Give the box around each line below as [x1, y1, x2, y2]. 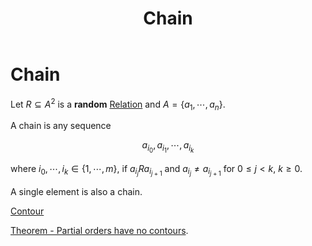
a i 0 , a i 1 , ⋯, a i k [141, 139, 195, 155]
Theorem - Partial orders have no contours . [10, 224, 189, 236]
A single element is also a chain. [10, 185, 143, 197]
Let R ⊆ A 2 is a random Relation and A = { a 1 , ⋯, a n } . [10, 96, 226, 112]
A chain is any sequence [10, 120, 112, 132]
